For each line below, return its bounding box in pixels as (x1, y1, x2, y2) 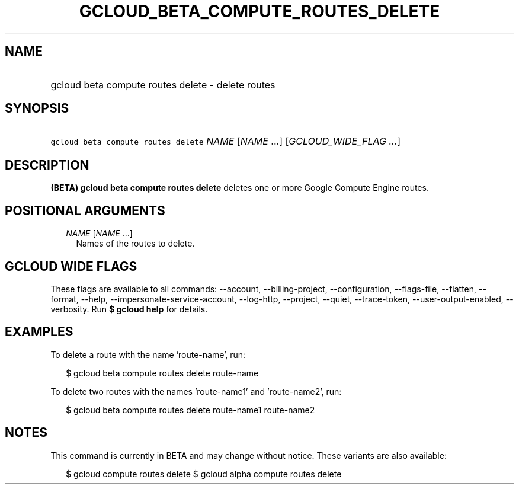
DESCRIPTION (5, 157, 89, 172)
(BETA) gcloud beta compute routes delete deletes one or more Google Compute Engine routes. (50, 183, 429, 193)
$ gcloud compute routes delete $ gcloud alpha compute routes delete (66, 468, 342, 479)
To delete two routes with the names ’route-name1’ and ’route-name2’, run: (50, 386, 342, 397)
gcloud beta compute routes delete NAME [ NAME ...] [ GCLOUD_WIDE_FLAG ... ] (50, 135, 401, 148)
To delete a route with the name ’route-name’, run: (50, 349, 246, 360)
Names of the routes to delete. (76, 238, 195, 249)
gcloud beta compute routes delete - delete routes (50, 78, 275, 91)
